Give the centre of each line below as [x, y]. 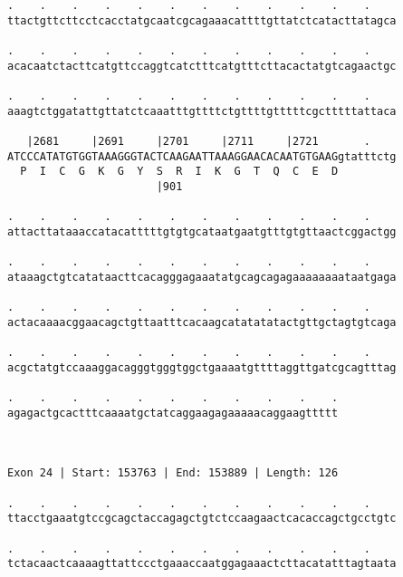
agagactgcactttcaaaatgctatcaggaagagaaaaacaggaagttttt [173, 413]
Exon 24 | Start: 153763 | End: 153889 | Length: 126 [173, 473]
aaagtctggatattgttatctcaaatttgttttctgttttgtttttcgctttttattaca [202, 111]
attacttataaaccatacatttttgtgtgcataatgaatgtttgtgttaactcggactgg [202, 231]
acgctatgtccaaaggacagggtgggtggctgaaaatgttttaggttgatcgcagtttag [202, 367]
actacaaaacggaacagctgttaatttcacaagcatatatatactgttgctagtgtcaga [202, 322]
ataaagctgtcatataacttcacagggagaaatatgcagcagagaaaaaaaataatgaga [202, 277]
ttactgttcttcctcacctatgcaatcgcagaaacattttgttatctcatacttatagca [202, 20]
